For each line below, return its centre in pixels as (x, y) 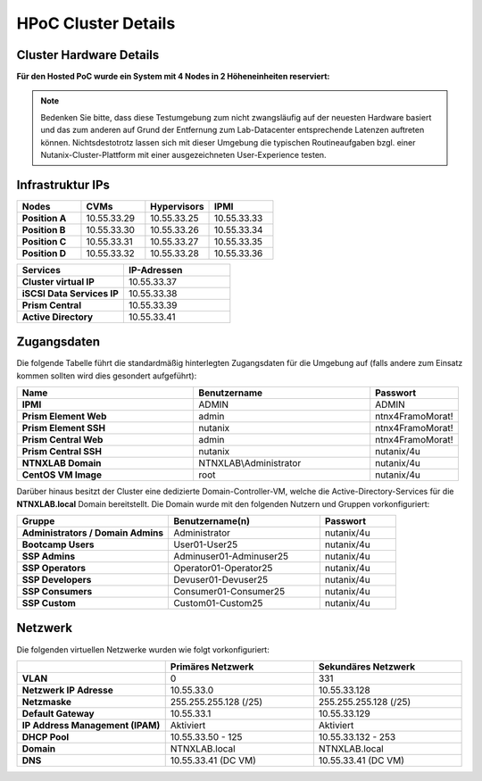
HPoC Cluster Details (96, 23)
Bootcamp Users (58, 544)
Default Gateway (58, 713)
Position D (44, 253)
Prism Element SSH (64, 428)
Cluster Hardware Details (88, 55)
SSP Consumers (57, 591)
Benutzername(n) (212, 521)
